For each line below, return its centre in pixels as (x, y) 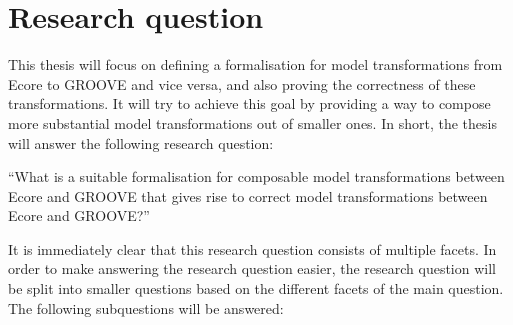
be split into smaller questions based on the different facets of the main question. (256, 288)
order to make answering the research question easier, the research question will (252, 268)
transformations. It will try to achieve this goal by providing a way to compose (249, 103)
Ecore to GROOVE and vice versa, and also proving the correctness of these (242, 83)
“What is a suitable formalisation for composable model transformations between (256, 176)
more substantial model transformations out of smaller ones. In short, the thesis (252, 122)
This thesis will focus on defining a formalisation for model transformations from (255, 64)
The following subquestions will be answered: (146, 307)
